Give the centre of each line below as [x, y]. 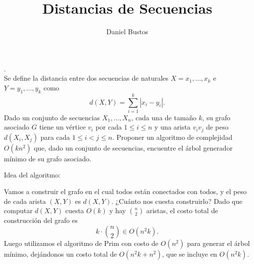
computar [18, 210]
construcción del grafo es [41, 220]
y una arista [173, 127]
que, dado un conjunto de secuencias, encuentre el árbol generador [133, 147]
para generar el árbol [219, 243]
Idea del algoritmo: [32, 175]
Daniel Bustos [127, 32]
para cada [55, 137]
